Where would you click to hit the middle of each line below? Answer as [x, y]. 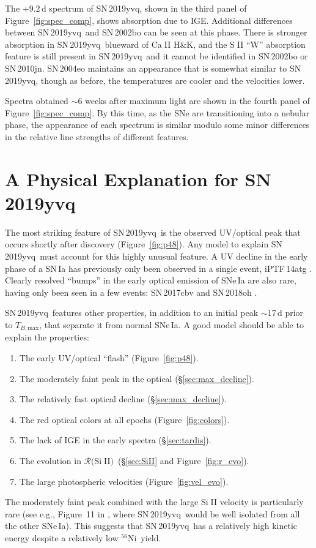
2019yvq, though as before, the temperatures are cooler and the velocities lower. [155, 80]
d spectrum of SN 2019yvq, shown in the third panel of [144, 8]
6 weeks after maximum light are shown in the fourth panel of [194, 101]
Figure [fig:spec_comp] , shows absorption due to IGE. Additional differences [149, 20]
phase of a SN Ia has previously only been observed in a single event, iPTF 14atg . [159, 268]
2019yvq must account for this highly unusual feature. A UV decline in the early [156, 256]
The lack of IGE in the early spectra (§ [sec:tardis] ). [115, 440]
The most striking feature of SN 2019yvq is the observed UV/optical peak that [153, 232]
